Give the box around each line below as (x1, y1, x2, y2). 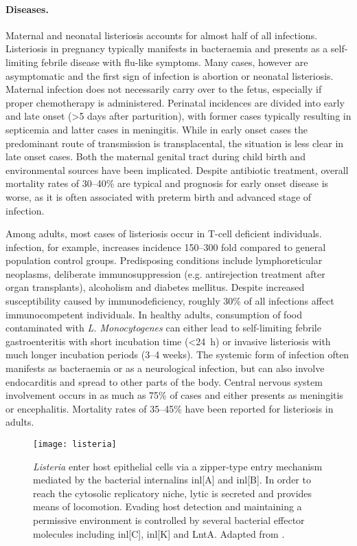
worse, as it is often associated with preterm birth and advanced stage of (5, 189, 312, 204)
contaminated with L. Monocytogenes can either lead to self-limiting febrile (5, 320, 321, 335)
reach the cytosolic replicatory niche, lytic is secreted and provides (33, 485, 312, 500)
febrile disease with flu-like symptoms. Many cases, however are (41, 54, 308, 69)
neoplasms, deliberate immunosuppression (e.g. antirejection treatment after (5, 266, 325, 281)
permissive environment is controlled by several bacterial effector (33, 513, 305, 527)
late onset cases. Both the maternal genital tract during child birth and (5, 149, 306, 164)
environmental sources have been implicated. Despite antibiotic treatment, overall (5, 162, 349, 177)
